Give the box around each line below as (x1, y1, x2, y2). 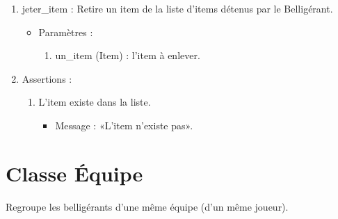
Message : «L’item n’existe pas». (55, 117, 193, 132)
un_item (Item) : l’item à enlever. (55, 48, 200, 63)
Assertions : (22, 71, 72, 86)
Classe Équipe (6, 159, 143, 187)
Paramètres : (38, 24, 93, 39)
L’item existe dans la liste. (38, 95, 151, 109)
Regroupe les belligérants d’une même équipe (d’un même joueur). (6, 199, 289, 213)
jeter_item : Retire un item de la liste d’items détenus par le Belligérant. (22, 1, 333, 15)
